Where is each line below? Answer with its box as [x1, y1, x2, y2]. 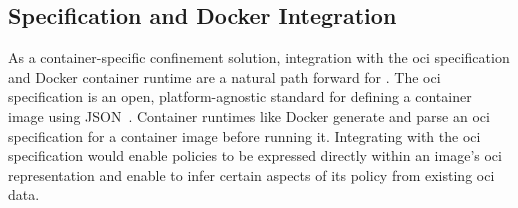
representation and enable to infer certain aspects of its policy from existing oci [8, 164, 495, 185]
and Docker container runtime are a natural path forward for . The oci [8, 66, 441, 87]
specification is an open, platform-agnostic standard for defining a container [8, 86, 472, 107]
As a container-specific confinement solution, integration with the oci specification [8, 47, 510, 68]
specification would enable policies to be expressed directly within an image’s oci [8, 145, 502, 166]
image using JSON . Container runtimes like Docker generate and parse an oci [8, 105, 490, 126]
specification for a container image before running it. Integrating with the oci [8, 125, 481, 146]
